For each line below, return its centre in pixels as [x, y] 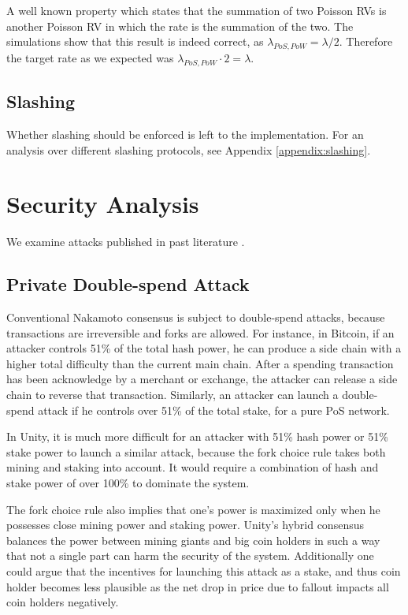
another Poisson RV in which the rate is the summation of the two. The [180, 26]
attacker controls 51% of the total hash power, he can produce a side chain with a [204, 348]
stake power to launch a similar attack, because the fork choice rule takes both [196, 451]
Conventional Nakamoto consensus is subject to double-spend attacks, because [196, 317]
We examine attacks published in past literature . [126, 242]
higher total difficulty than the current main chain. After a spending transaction [200, 363]
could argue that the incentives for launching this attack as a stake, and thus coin [204, 571]
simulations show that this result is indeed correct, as [135, 41]
